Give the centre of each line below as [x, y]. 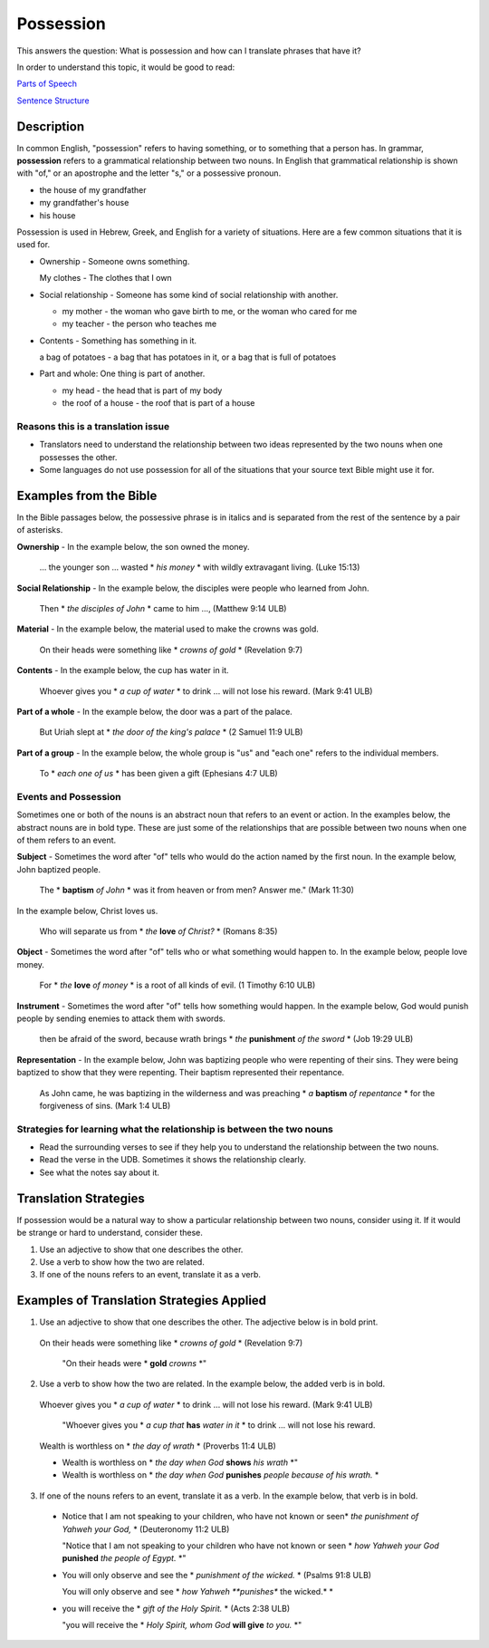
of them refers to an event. [67, 840]
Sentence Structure [53, 101]
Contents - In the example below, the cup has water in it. [123, 670]
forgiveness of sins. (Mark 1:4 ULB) [105, 1105]
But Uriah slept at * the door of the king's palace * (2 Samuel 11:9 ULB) [171, 732]
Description [51, 126]
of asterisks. [40, 530]
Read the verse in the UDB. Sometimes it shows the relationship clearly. [173, 1160]
